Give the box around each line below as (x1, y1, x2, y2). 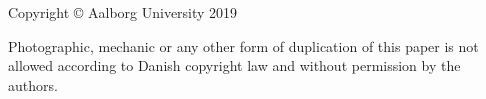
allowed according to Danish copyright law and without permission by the (8, 55, 461, 76)
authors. (8, 74, 58, 95)
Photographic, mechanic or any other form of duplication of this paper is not (8, 35, 479, 56)
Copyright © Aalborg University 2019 (8, 2, 238, 22)
